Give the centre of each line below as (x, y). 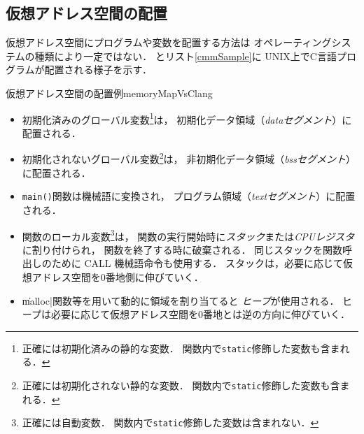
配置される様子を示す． (98, 70)
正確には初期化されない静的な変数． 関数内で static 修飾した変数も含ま (186, 385)
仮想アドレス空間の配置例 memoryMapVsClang (109, 93)
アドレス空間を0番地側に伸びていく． (118, 276)
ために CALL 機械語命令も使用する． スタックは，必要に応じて (197, 263)
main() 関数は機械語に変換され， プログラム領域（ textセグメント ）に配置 (189, 196)
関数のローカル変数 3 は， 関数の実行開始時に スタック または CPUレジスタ (188, 235)
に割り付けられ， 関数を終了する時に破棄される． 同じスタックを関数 (182, 249)
